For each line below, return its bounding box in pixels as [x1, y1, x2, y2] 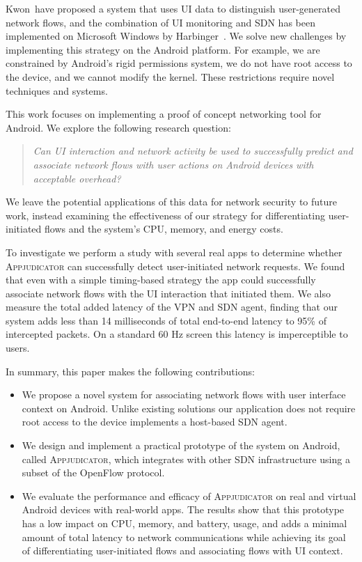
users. [6, 341, 30, 355]
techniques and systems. [6, 83, 108, 97]
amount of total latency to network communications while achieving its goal [22, 529, 346, 544]
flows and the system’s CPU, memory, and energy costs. [45, 221, 283, 236]
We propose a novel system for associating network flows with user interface [22, 387, 346, 402]
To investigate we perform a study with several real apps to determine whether [6, 244, 343, 259]
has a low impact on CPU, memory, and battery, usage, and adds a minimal [22, 516, 347, 530]
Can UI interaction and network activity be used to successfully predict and [33, 143, 353, 158]
